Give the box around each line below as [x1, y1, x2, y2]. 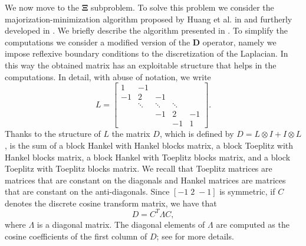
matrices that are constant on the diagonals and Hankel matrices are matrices [5, 173, 286, 186]
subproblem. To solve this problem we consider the [91, 1, 274, 13]
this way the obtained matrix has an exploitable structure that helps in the [5, 58, 277, 71]
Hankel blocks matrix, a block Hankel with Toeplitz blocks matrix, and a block [5, 150, 291, 163]
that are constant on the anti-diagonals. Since [5, 185, 170, 198]
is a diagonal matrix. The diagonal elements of [37, 218, 205, 230]
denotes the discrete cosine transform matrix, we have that [5, 196, 217, 209]
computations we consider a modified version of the [5, 35, 190, 48]
